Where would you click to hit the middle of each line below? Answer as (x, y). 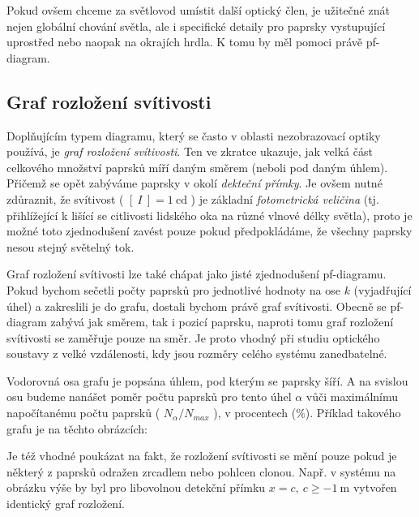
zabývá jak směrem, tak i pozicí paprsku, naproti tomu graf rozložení (222, 322)
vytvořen (375, 487)
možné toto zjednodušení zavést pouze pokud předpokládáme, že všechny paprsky (209, 231)
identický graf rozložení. (66, 504)
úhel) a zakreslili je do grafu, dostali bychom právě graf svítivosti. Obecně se (197, 306)
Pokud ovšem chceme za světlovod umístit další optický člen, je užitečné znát (198, 10)
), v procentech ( (255, 413)
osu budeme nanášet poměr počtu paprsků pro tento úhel (149, 396)
